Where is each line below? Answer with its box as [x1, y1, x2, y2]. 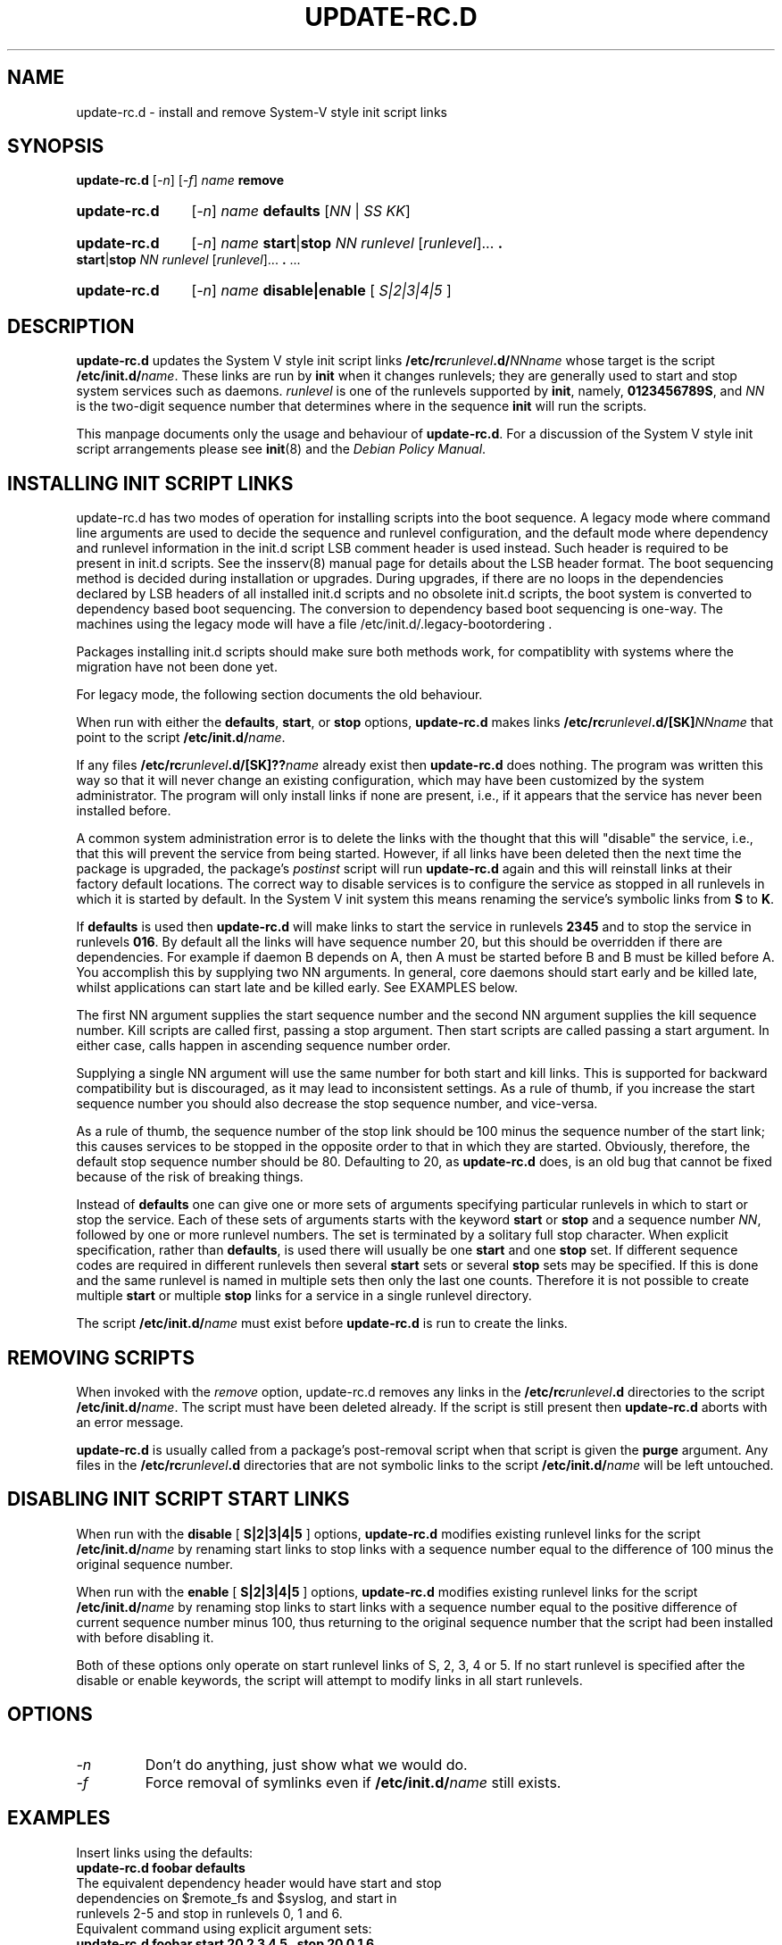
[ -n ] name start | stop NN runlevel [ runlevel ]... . [191, 234, 503, 253]
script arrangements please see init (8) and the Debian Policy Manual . [76, 441, 487, 457]
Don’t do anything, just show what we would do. [145, 1755, 468, 1774]
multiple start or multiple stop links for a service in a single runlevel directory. [76, 1288, 532, 1304]
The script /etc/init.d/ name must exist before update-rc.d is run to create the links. [76, 1315, 568, 1331]
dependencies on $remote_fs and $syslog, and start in [76, 1890, 397, 1906]
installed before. [76, 803, 171, 819]
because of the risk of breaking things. [76, 1169, 304, 1185]
